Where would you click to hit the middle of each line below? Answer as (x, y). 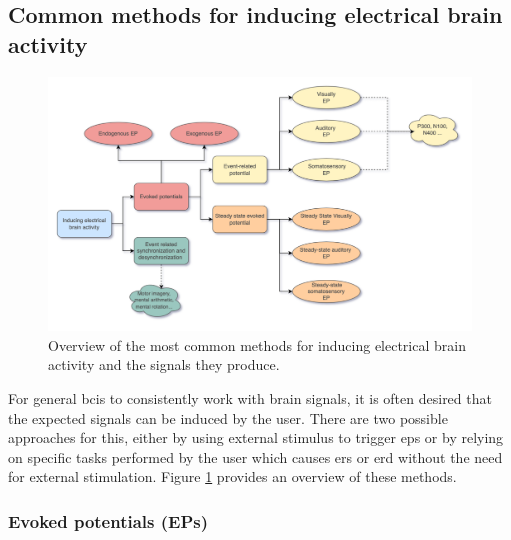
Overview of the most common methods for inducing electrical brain (257, 344)
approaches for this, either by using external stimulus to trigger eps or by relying (256, 437)
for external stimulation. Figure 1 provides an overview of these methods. (232, 476)
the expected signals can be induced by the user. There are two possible (228, 417)
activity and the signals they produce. (164, 364)
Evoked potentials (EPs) (108, 520)
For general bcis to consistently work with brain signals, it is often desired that (250, 398)
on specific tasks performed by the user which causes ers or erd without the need (255, 456)
